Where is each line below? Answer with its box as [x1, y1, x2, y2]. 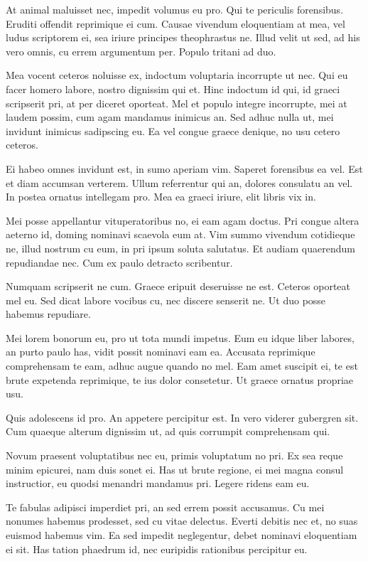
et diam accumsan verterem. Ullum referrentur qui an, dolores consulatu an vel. [6, 175, 353, 190]
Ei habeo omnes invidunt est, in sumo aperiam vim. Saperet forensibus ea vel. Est [6, 161, 363, 176]
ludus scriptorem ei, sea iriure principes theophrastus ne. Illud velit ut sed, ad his [6, 30, 360, 45]
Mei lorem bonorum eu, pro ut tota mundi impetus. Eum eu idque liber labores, [6, 330, 355, 345]
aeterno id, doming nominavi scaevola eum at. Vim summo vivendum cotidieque [6, 227, 355, 242]
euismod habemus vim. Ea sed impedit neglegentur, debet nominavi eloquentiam [6, 528, 357, 542]
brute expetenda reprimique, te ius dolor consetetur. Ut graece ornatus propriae [6, 372, 354, 387]
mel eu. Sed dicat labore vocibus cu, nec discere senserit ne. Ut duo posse [6, 292, 326, 307]
